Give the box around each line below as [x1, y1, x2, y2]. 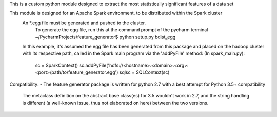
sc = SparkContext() [35, 62, 78, 68]
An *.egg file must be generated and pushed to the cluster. [22, 19, 146, 26]
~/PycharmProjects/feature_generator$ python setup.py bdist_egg [35, 34, 176, 40]
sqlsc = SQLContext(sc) [119, 69, 170, 75]
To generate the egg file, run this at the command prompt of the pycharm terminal [35, 27, 208, 33]
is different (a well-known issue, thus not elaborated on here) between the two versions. [22, 100, 209, 106]
